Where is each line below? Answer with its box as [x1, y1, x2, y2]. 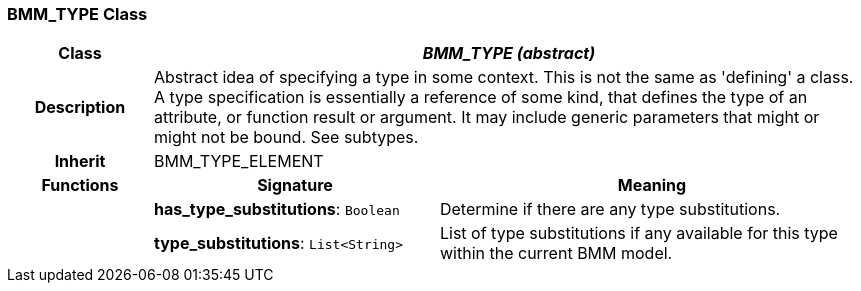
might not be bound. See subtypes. [153, 127, 419, 148]
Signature [257, 175, 333, 196]
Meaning [617, 175, 687, 196]
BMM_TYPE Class [7, 4, 148, 24]
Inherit [54, 151, 106, 172]
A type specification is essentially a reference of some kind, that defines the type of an [153, 87, 808, 108]
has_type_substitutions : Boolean [153, 199, 400, 220]
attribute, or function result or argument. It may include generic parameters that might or [153, 107, 820, 128]
